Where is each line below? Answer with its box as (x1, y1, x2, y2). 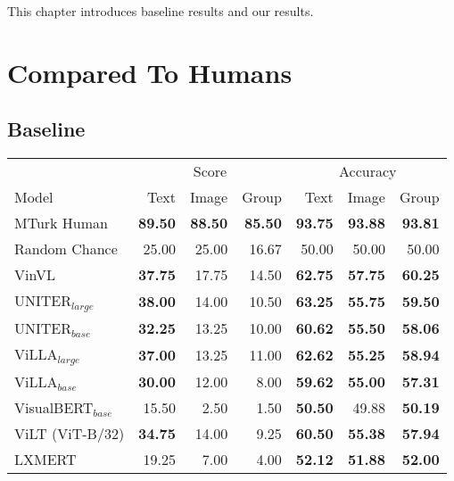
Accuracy (338, 161, 397, 182)
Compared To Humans (7, 54, 293, 90)
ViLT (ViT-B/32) (14, 423, 125, 444)
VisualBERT (14, 397, 94, 419)
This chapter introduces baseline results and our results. (7, 2, 314, 20)
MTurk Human (14, 212, 108, 234)
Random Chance (14, 238, 118, 260)
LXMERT (14, 449, 77, 470)
